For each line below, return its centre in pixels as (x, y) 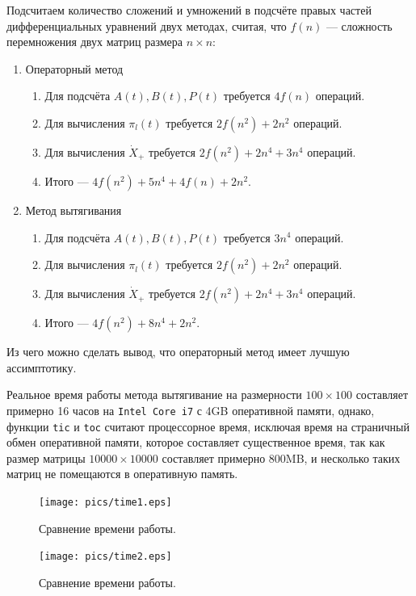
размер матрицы (46, 457)
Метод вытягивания (74, 210)
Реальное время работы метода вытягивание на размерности (154, 395)
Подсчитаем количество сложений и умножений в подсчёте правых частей (189, 10)
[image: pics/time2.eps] (105, 557)
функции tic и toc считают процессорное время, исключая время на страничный (208, 426)
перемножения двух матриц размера (95, 42)
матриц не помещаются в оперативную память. (122, 474)
